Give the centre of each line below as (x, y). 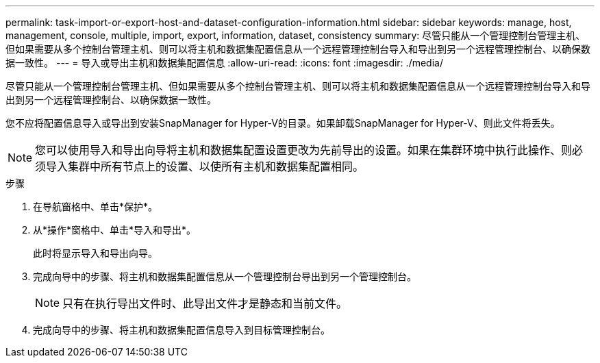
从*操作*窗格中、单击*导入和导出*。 (115, 230)
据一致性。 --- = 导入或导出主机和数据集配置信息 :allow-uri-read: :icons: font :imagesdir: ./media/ (224, 63)
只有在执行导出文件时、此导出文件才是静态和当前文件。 (205, 303)
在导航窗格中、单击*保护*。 (96, 206)
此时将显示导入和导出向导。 (95, 253)
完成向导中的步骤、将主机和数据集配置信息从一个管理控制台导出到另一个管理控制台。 (225, 276)
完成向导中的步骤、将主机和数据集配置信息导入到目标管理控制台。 (182, 330)
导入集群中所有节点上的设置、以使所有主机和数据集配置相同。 (205, 166)
